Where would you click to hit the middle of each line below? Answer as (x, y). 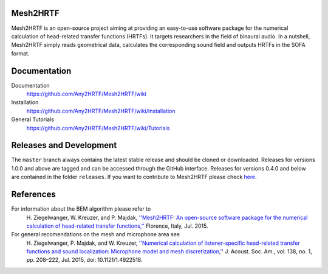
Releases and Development (64, 145)
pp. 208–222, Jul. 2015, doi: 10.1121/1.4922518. (84, 260)
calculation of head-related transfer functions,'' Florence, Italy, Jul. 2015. (117, 226)
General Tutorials (33, 119)
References (33, 195)
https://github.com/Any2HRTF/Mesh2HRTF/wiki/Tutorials (98, 128)
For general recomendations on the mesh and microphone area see (96, 234)
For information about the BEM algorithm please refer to (81, 209)
